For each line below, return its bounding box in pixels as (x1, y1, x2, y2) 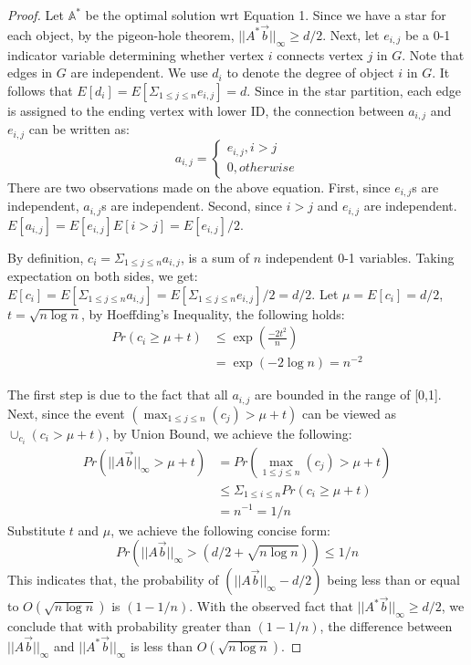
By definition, (7, 247, 84, 266)
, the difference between (319, 617, 453, 636)
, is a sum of (180, 247, 250, 266)
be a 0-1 (404, 25, 451, 44)
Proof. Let (7, 5, 64, 24)
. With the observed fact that (189, 597, 354, 616)
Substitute (7, 520, 66, 539)
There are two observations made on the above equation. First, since (7, 177, 391, 196)
